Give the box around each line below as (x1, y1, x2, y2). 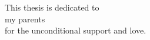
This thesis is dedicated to (5, 1, 99, 13)
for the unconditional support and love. (5, 24, 146, 36)
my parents (5, 12, 45, 25)
